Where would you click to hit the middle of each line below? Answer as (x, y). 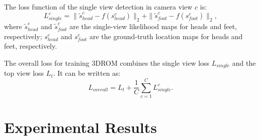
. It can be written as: (87, 73)
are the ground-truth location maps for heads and (166, 36)
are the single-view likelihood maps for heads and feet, (153, 26)
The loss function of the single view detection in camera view (98, 7)
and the (244, 62)
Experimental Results (80, 127)
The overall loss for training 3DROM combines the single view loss (107, 62)
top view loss (24, 73)
